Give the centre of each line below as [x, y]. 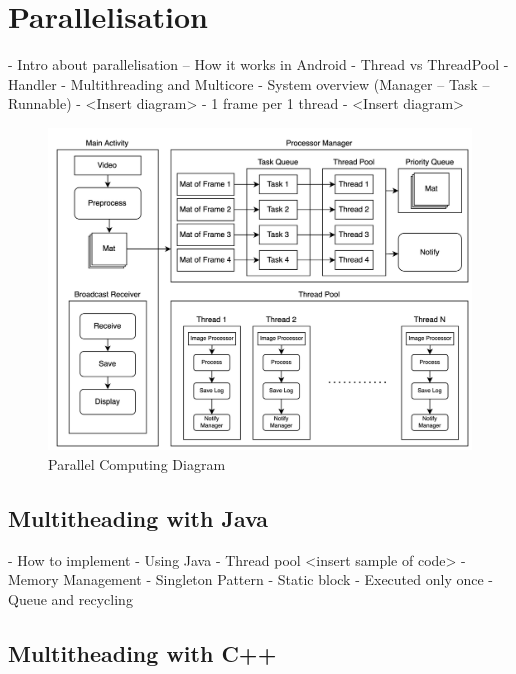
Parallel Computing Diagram [137, 464]
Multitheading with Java [138, 518]
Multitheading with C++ [142, 653]
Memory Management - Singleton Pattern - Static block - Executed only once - [251, 579]
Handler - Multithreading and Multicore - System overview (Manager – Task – [249, 83]
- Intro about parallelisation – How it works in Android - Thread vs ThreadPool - [258, 64]
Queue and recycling [70, 599]
